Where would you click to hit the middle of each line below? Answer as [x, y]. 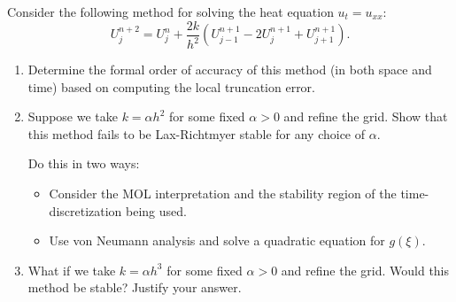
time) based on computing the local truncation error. [171, 86]
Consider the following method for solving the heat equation [170, 12]
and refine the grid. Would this [365, 270]
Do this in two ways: [84, 163]
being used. [156, 210]
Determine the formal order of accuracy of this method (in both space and [230, 69]
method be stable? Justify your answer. [135, 287]
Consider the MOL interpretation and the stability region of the [223, 193]
